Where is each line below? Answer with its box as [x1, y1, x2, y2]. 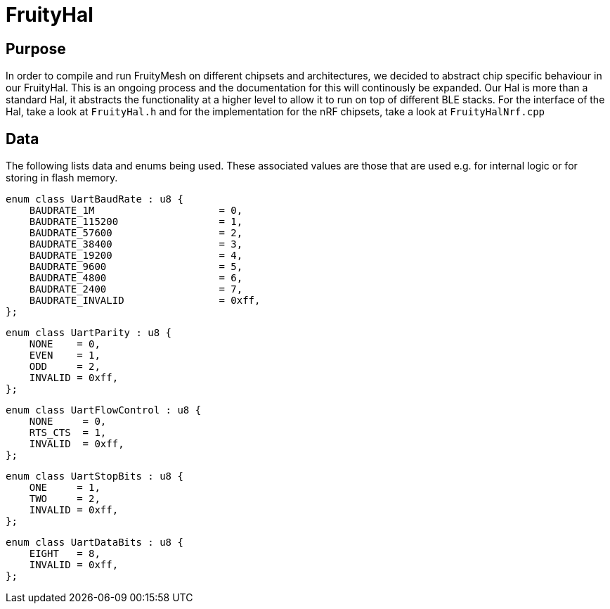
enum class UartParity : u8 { [6, 327, 172, 339]
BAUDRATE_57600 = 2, [29, 227, 243, 239]
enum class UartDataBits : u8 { [6, 537, 183, 549]
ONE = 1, [29, 482, 100, 494]
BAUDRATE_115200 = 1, [29, 216, 243, 228]
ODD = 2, [29, 361, 100, 373]
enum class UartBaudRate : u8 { [6, 193, 183, 205]
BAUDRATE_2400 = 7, [29, 283, 243, 295]
